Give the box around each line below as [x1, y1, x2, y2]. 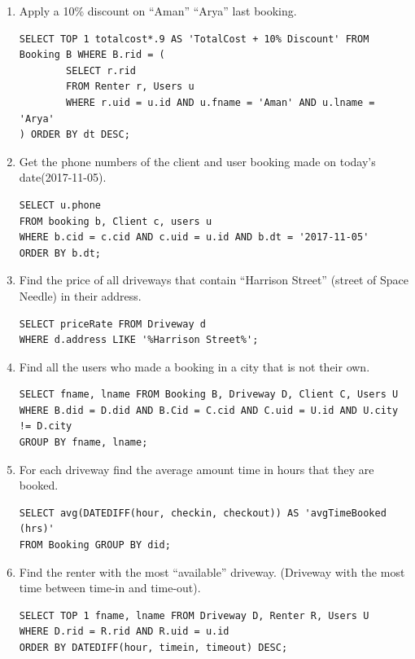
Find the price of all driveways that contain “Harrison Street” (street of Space [19, 271, 409, 288]
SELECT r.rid [66, 64, 136, 77]
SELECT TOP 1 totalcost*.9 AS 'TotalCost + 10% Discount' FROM [19, 33, 369, 45]
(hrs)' [19, 523, 55, 535]
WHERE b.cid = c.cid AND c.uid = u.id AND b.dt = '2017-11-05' [19, 231, 369, 244]
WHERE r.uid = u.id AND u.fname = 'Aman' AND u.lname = [66, 96, 375, 108]
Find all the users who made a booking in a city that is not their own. [19, 358, 370, 375]
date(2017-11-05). [19, 169, 107, 186]
